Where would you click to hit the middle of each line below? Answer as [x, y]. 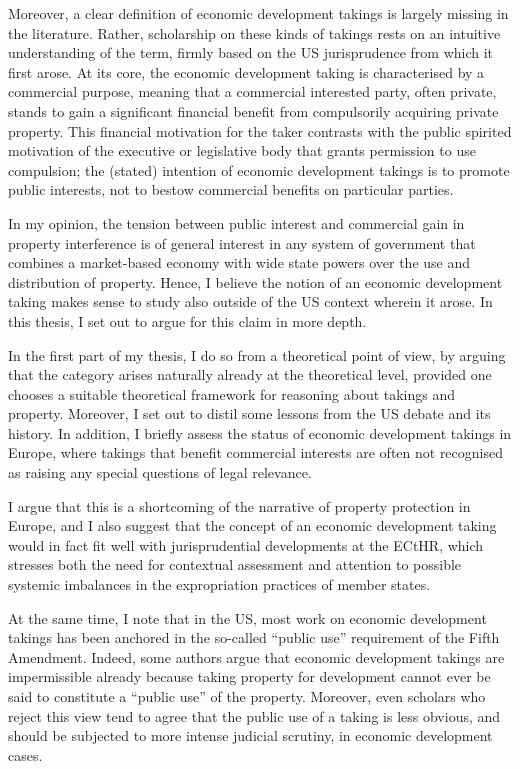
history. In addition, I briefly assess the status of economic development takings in [260, 432]
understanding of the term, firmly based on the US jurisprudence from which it [251, 52]
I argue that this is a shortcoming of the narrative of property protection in [239, 505]
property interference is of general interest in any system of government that [242, 242]
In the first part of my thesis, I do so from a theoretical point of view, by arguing [257, 354]
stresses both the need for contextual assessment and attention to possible [235, 564]
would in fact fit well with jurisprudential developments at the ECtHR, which [246, 544]
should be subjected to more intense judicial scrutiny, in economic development [250, 735]
